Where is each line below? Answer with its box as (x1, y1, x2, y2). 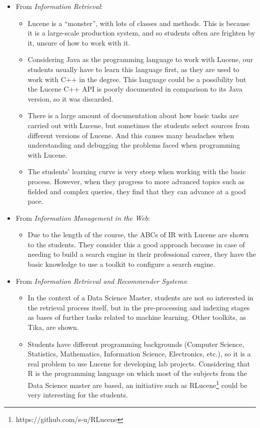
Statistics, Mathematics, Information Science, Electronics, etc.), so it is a (27, 348, 251, 359)
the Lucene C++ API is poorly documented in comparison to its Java (27, 84, 242, 94)
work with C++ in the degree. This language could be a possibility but (27, 74, 246, 84)
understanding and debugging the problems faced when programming (27, 140, 240, 150)
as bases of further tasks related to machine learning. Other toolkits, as (27, 312, 246, 322)
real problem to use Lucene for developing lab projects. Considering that (27, 358, 250, 368)
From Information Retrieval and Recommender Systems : (15, 275, 188, 286)
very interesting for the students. (27, 389, 128, 400)
